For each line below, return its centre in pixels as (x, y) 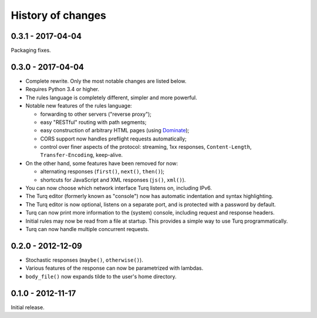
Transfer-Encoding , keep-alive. (82, 155)
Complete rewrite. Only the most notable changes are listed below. (106, 81)
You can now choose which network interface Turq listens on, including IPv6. (119, 188)
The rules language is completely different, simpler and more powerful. (111, 98)
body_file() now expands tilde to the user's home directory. (101, 276)
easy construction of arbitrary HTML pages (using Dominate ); (115, 130)
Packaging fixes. (31, 51)
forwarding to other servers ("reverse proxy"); (96, 114)
